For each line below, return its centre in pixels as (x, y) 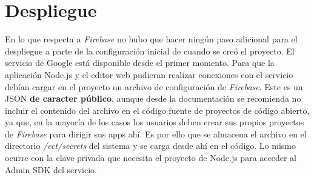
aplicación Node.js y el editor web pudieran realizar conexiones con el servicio (149, 74)
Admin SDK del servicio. (51, 169)
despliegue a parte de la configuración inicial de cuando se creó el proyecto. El (150, 51)
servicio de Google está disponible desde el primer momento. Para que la (140, 63)
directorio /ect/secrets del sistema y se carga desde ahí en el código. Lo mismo (150, 146)
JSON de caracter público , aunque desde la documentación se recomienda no (153, 98)
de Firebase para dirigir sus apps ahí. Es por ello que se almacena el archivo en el (156, 133)
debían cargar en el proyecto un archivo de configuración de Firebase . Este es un (154, 86)
